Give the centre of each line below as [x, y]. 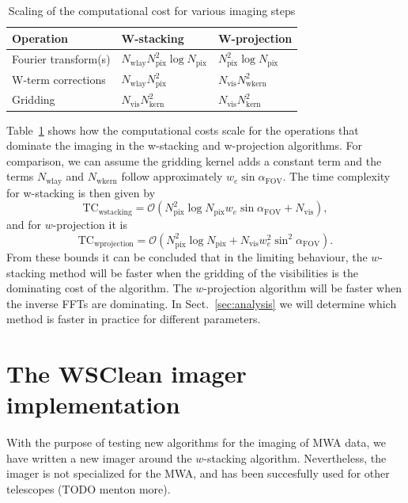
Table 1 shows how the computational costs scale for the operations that [183, 130]
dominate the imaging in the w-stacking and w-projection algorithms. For [185, 145]
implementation [93, 404]
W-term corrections [59, 79]
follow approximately [172, 176]
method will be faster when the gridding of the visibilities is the [204, 272]
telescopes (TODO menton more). [89, 488]
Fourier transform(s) [61, 59]
